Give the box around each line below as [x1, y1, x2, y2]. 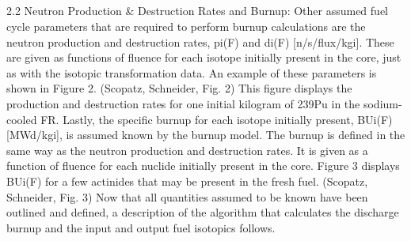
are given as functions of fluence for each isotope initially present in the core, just [6, 49, 401, 66]
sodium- [363, 95, 402, 111]
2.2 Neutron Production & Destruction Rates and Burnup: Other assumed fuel [6, 2, 388, 19]
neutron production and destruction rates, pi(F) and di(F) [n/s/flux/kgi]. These [6, 33, 394, 50]
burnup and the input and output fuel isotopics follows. [6, 219, 276, 235]
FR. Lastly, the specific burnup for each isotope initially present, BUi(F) [40, 111, 393, 127]
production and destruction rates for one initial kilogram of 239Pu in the [6, 95, 360, 111]
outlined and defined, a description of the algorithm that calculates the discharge [6, 204, 399, 220]
